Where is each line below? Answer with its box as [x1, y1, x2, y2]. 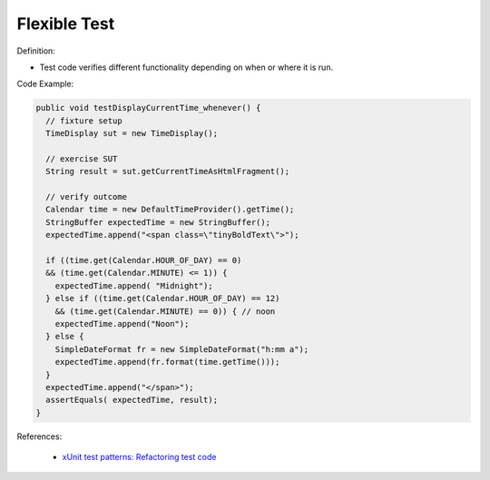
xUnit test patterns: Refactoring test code [62, 452, 217, 463]
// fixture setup [45, 115, 122, 126]
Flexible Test [16, 14, 115, 34]
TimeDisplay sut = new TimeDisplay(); [45, 128, 218, 139]
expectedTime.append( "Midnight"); [54, 280, 213, 290]
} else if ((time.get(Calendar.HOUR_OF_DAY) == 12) [45, 293, 280, 304]
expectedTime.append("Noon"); [54, 318, 190, 328]
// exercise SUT [45, 153, 118, 163]
